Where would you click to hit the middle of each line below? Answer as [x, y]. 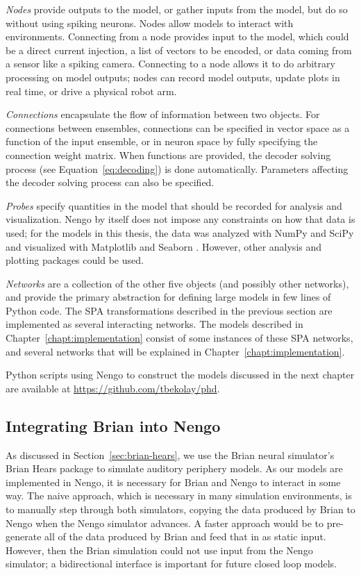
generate [24, 536]
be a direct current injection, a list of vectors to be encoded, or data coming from [179, 50]
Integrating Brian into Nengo [113, 425]
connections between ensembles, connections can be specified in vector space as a [178, 127]
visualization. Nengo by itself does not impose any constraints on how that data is [180, 219]
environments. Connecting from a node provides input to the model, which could [177, 36]
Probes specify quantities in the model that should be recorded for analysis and [174, 205]
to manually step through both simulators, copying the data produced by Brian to [180, 509]
